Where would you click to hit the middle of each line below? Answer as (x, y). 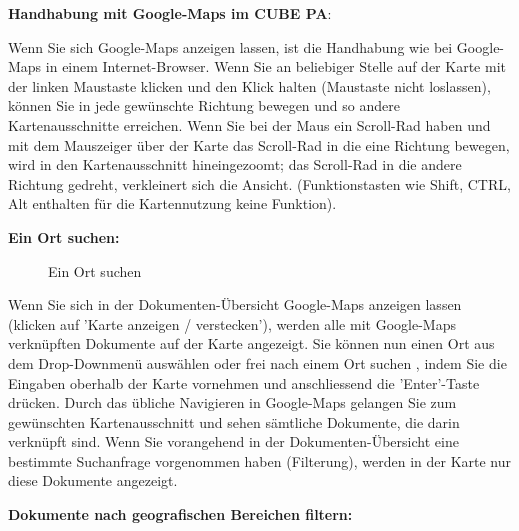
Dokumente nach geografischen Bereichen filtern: (180, 514)
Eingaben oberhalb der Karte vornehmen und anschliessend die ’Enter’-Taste (244, 382)
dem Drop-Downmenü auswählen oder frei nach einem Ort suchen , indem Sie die (257, 362)
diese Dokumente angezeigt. (93, 480)
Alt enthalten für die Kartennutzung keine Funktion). (172, 203)
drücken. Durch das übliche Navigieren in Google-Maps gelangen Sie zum (232, 402)
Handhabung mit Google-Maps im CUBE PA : (170, 13)
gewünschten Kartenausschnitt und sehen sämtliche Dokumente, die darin (234, 421)
